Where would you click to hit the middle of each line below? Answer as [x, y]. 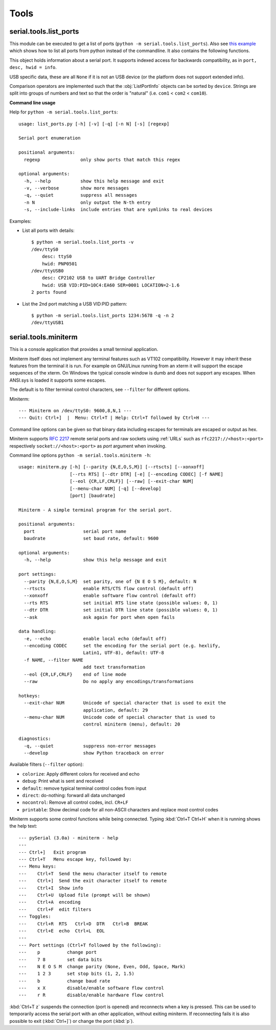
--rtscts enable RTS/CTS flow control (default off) [109, 588]
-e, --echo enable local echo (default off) [95, 638]
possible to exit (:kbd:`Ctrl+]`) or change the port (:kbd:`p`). [72, 1021]
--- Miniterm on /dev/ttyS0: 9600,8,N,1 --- [75, 411]
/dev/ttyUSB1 [48, 323]
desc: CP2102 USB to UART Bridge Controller [98, 278]
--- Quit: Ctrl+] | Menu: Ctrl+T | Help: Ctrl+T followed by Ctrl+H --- [114, 418]
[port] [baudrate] [93, 495]
